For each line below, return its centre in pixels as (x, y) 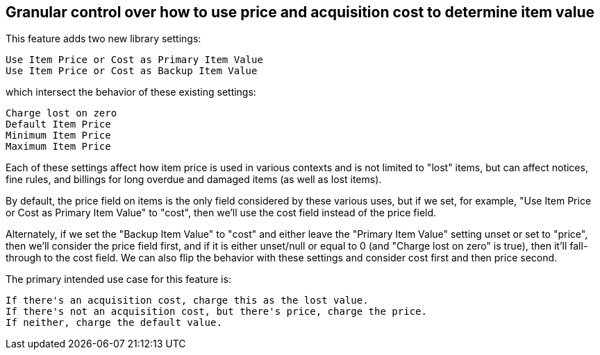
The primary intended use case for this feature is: (118, 279)
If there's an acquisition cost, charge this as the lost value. (187, 301)
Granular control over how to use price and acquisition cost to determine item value (300, 12)
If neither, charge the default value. (114, 323)
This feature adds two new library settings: (103, 39)
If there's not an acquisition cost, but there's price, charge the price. (216, 312)
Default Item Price (58, 124)
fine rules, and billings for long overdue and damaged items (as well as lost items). (194, 180)
